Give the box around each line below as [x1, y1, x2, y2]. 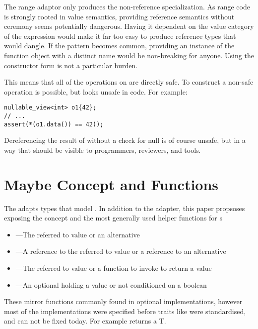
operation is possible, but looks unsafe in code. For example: [4, 86, 188, 97]
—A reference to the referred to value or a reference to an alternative [15, 246, 226, 256]
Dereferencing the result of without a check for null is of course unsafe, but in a [4, 135, 246, 145]
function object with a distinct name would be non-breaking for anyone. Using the [4, 50, 254, 60]
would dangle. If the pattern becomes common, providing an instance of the [4, 40, 235, 51]
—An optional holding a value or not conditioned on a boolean [15, 279, 207, 290]
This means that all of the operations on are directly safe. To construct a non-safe [4, 77, 254, 87]
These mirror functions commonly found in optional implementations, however [4, 296, 243, 307]
